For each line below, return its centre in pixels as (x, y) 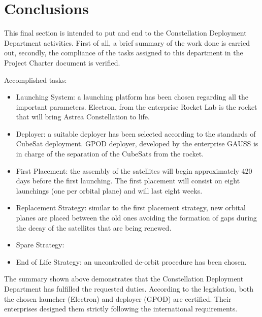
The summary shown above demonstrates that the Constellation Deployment (124, 279)
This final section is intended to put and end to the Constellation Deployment (125, 33)
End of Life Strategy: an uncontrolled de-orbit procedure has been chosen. (131, 261)
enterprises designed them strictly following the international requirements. (121, 309)
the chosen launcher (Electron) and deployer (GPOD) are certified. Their (118, 298)
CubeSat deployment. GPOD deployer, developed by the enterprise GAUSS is (137, 144)
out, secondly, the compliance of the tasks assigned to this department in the (124, 53)
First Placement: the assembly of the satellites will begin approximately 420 (134, 170)
